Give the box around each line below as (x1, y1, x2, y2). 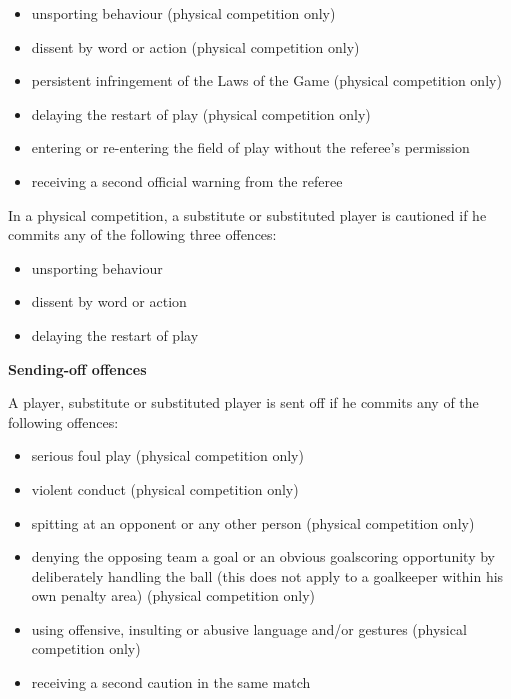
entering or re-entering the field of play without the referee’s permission (31, 137, 470, 158)
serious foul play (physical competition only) (31, 445, 304, 466)
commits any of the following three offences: (8, 224, 277, 245)
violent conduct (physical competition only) (31, 478, 299, 499)
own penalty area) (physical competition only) (31, 585, 316, 606)
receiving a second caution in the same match (31, 672, 311, 693)
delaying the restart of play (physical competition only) (31, 103, 371, 124)
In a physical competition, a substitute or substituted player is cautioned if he (8, 204, 487, 225)
